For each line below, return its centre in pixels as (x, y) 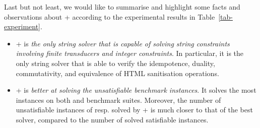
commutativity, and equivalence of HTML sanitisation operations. (117, 73)
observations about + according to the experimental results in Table (110, 16)
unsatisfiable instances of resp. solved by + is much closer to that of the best (134, 110)
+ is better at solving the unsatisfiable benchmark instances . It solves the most (136, 90)
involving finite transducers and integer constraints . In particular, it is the (130, 53)
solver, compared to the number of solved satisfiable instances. (112, 119)
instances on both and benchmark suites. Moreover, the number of (118, 100)
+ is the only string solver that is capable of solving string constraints (123, 43)
